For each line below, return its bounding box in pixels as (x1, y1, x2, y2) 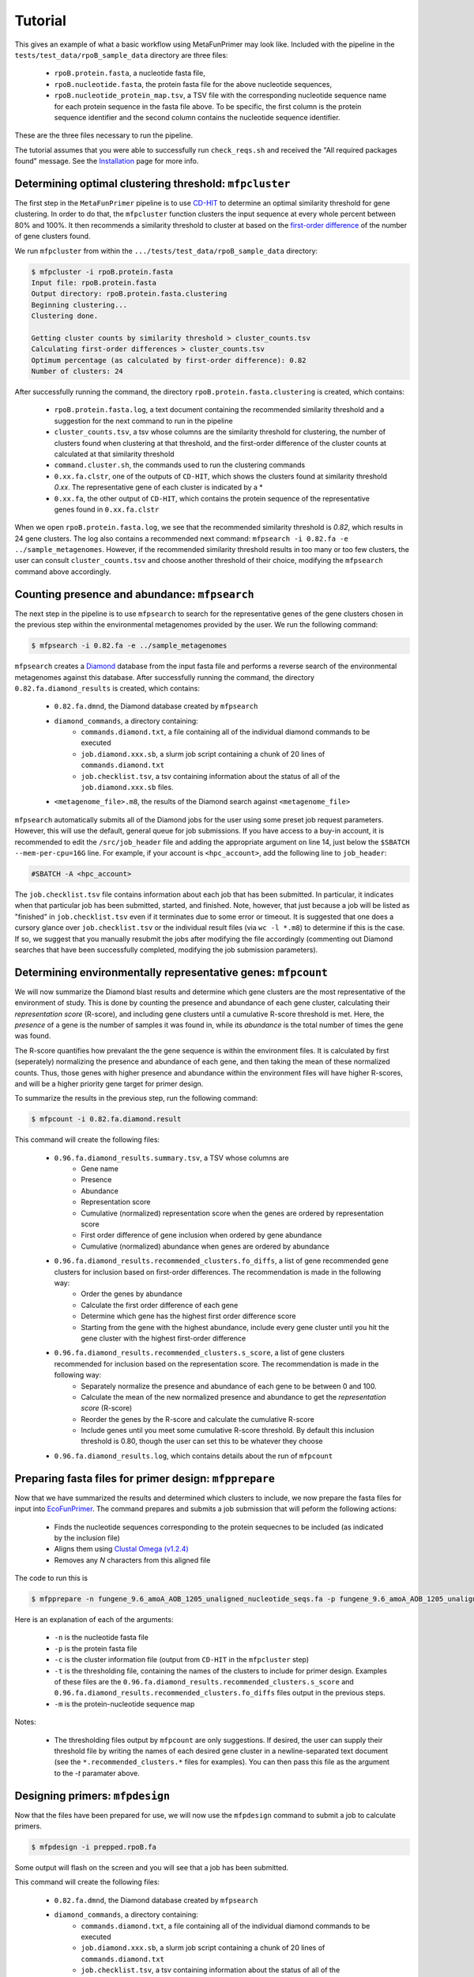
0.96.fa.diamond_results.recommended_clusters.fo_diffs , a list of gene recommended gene (54, 1256, 389, 1265)
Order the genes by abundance (81, 1289, 183, 1298)
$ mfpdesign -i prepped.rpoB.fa (31, 1843, 157, 1852)
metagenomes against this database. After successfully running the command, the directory (14, 672, 315, 682)
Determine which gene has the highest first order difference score (81, 1311, 296, 1321)
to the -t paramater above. (54, 1768, 140, 1778)
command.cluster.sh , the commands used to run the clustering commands (54, 460, 306, 470)
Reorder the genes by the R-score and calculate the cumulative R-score (81, 1414, 315, 1423)
